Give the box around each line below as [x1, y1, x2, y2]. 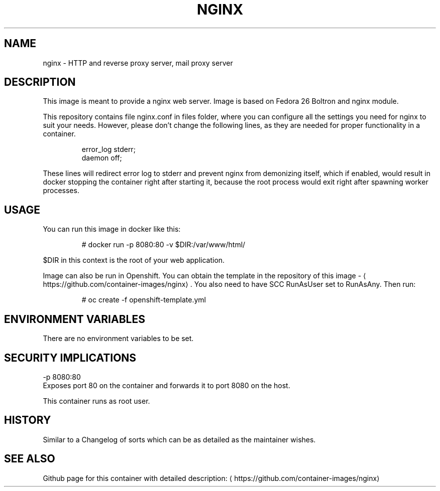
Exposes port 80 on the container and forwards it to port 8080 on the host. [43, 381, 290, 390]
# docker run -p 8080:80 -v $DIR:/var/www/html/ [81, 240, 246, 249]
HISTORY [4, 414, 51, 427]
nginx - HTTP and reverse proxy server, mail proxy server [43, 58, 233, 67]
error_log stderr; [81, 145, 136, 154]
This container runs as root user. [43, 396, 150, 405]
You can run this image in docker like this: [43, 225, 181, 234]
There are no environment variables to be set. [43, 334, 194, 343]
